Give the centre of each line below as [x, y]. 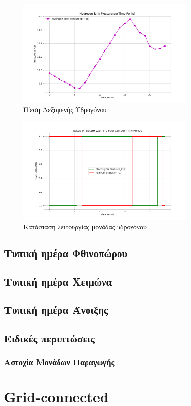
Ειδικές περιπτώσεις [49, 338]
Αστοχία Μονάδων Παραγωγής [59, 362]
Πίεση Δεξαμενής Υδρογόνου [65, 109]
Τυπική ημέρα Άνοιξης [56, 310]
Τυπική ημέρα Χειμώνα [58, 281]
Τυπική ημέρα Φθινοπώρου [66, 252]
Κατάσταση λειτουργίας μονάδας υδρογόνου [85, 226]
